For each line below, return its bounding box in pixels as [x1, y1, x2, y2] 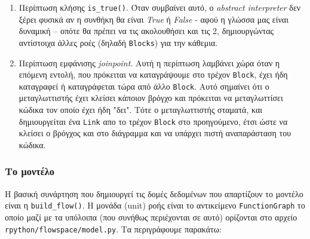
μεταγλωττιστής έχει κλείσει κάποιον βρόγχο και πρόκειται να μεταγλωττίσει [19, 91, 283, 104]
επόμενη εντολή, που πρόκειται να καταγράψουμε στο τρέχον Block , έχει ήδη [19, 68, 288, 81]
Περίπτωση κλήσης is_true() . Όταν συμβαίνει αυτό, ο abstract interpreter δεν [19, 1, 301, 13]
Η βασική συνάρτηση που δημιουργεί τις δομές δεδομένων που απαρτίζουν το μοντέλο [5, 187, 303, 200]
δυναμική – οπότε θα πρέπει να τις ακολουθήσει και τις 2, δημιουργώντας [19, 24, 274, 37]
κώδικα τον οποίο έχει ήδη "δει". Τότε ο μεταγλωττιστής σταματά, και [19, 103, 263, 115]
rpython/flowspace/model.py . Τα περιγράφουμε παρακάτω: [5, 222, 222, 235]
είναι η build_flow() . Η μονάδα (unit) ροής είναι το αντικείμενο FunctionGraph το [5, 199, 305, 212]
